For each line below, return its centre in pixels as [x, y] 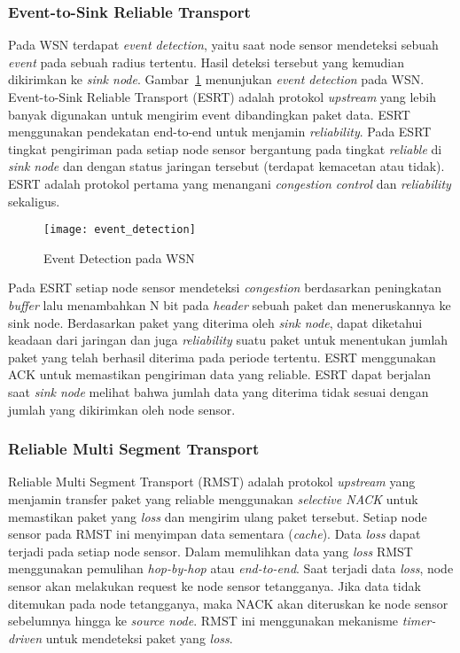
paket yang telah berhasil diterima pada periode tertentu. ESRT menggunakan [222, 357]
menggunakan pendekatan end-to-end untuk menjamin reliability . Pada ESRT [220, 132]
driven [25, 637]
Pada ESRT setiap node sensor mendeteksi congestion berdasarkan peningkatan [225, 288]
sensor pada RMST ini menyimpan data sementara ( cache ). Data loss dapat [214, 534]
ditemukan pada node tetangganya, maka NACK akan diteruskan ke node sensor [228, 603]
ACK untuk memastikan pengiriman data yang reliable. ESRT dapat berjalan [220, 374]
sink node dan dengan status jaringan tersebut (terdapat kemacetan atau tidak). [226, 166]
